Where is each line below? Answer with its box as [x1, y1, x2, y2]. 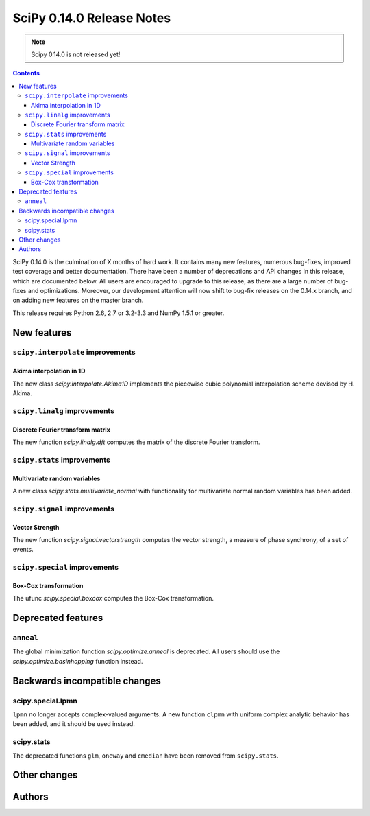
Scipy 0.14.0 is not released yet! [31, 50, 121, 58]
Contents [12, 69, 40, 78]
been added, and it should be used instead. [12, 720, 135, 728]
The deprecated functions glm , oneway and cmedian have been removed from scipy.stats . [12, 751, 279, 760]
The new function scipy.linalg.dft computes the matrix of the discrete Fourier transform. [12, 438, 260, 446]
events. [12, 546, 34, 554]
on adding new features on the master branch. [12, 296, 144, 305]
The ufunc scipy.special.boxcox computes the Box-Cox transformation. [12, 594, 214, 603]
